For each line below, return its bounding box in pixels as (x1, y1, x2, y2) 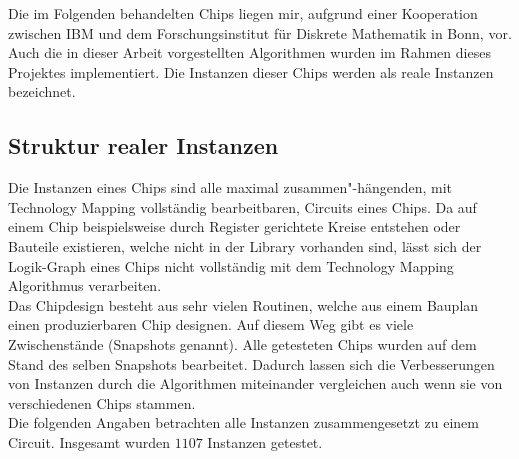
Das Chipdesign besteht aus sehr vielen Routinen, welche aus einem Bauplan (8, 294, 479, 315)
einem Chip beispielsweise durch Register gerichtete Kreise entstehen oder (8, 216, 461, 237)
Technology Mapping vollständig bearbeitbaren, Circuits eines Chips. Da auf (8, 196, 477, 217)
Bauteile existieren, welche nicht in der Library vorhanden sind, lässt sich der (8, 235, 482, 256)
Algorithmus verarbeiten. (8, 275, 162, 296)
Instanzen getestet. (207, 431, 323, 452)
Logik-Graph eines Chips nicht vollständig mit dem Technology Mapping (8, 255, 454, 276)
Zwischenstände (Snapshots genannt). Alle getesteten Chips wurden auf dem (8, 333, 477, 354)
